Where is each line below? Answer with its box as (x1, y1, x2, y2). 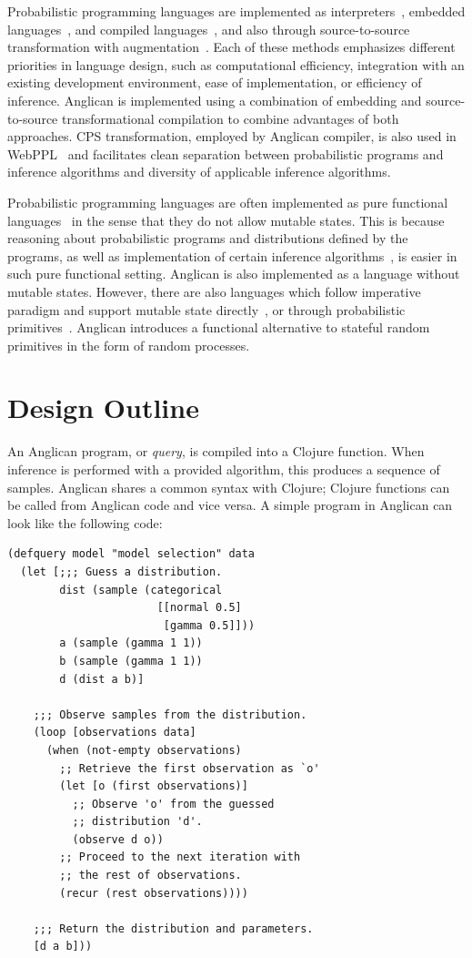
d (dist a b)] (59, 672, 145, 686)
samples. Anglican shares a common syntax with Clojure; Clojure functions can (7, 477, 450, 496)
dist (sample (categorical (59, 583, 223, 596)
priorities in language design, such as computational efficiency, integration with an (7, 55, 465, 74)
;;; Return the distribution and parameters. (33, 922, 314, 935)
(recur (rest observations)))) (59, 886, 248, 900)
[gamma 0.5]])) (163, 618, 256, 632)
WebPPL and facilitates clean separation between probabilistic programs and (7, 144, 444, 163)
